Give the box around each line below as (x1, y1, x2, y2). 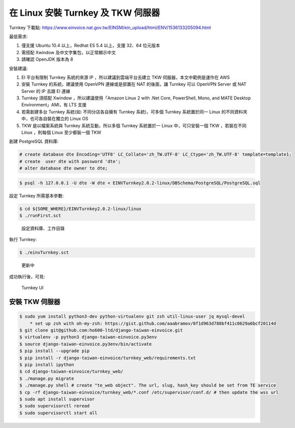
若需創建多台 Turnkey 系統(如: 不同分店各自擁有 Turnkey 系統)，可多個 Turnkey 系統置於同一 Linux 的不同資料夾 (21, 109, 248, 115)
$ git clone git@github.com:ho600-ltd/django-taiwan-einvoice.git (19, 328, 183, 333)
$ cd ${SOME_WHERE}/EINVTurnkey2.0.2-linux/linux (19, 206, 142, 212)
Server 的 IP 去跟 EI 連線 (21, 88, 71, 94)
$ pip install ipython (19, 362, 74, 367)
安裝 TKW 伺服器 (9, 298, 60, 306)
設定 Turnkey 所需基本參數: (9, 192, 64, 199)
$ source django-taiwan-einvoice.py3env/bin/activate (19, 341, 152, 347)
